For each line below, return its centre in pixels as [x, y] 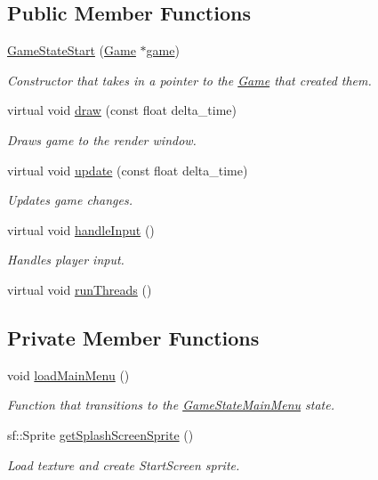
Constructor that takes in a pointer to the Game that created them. [189, 80]
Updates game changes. [70, 200]
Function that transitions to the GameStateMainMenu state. [171, 405]
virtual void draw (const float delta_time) [122, 110]
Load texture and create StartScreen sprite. [124, 464]
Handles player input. [66, 260]
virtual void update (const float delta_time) [128, 170]
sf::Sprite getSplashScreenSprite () [101, 434]
